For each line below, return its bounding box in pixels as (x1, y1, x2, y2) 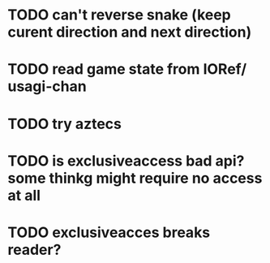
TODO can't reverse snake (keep (7, 6, 232, 24)
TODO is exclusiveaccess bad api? (7, 152, 245, 170)
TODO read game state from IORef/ (7, 60, 247, 79)
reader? (7, 240, 62, 259)
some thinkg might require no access (7, 169, 263, 188)
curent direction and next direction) (7, 23, 252, 41)
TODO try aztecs (7, 114, 122, 133)
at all (7, 186, 41, 205)
